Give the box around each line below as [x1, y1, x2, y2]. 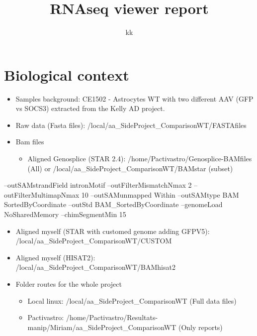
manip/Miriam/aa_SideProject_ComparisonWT [27, 322, 176, 332]
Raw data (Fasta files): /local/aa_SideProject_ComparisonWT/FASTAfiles [15, 119, 247, 130]
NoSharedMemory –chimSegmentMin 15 [4, 209, 126, 219]
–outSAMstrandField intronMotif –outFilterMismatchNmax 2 [4, 180, 192, 190]
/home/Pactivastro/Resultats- [66, 312, 158, 323]
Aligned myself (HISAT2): [15, 252, 95, 262]
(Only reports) [178, 322, 223, 332]
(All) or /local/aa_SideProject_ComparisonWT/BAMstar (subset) [27, 163, 233, 173]
